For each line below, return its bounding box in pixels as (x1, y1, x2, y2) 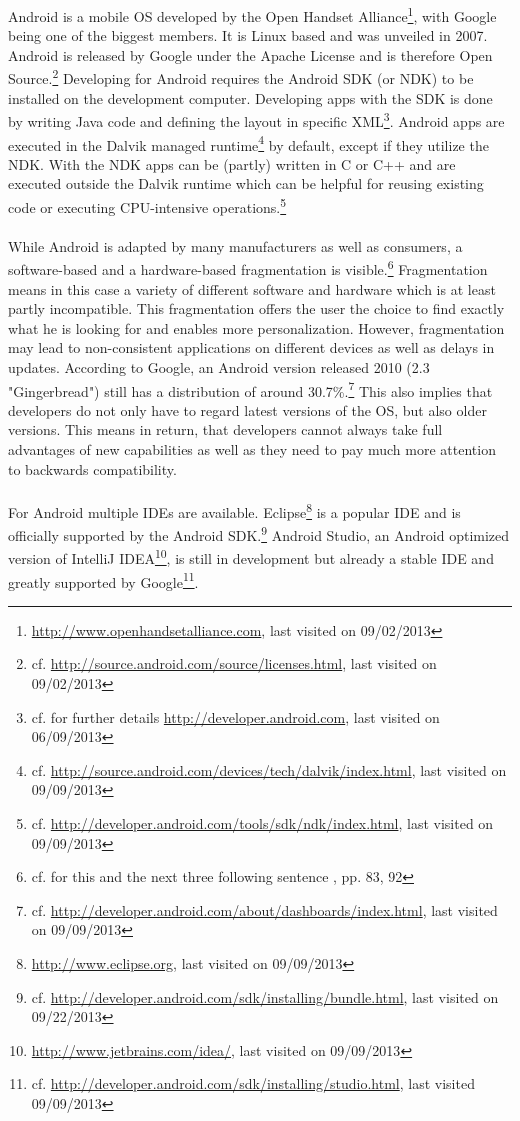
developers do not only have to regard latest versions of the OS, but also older (8, 399, 487, 420)
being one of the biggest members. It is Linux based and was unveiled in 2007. (8, 25, 488, 46)
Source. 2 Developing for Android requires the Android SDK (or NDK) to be (8, 65, 474, 89)
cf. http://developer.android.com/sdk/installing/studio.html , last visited (31, 1073, 475, 1094)
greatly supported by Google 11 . (8, 568, 199, 592)
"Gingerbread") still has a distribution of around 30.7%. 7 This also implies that (8, 377, 493, 401)
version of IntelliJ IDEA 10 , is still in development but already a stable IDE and (8, 545, 494, 568)
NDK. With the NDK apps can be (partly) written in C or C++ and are (8, 153, 456, 174)
